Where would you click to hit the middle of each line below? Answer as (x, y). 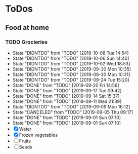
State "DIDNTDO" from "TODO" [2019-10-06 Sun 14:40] (71, 58)
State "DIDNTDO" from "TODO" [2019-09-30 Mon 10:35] (72, 69)
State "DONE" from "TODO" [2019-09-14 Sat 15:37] (66, 96)
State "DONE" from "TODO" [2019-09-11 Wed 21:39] (67, 101)
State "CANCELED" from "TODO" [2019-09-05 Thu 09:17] (73, 112)
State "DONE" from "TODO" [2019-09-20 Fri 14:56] (66, 85)
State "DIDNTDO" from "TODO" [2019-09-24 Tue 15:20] (71, 80)
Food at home (27, 28)
